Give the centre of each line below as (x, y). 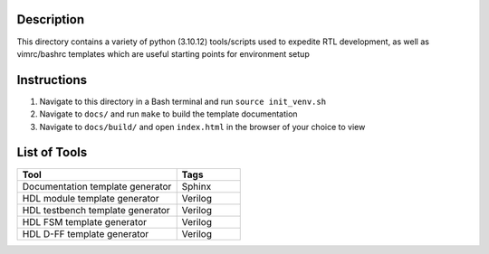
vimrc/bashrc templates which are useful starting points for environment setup (163, 53)
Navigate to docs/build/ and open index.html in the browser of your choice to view (202, 127)
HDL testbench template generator (96, 210)
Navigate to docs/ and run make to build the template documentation (168, 114)
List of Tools (52, 152)
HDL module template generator (91, 198)
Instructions (52, 80)
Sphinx (197, 186)
